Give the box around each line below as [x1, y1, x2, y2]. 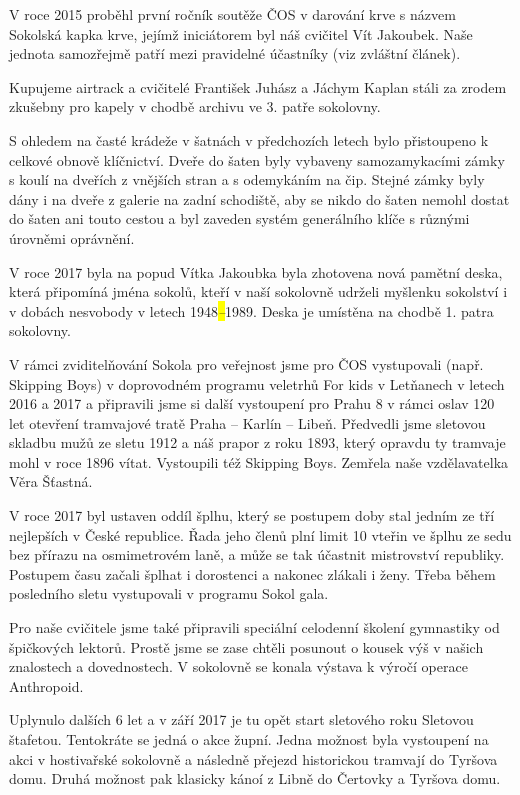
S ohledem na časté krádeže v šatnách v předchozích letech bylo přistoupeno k [9, 129, 489, 150]
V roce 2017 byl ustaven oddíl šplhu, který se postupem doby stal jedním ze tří [9, 505, 495, 526]
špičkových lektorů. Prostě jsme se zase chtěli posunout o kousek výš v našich [9, 636, 484, 657]
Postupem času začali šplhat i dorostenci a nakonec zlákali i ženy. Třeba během [9, 563, 496, 584]
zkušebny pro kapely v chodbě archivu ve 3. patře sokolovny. [9, 96, 381, 117]
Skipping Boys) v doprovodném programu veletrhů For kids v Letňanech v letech [9, 373, 505, 394]
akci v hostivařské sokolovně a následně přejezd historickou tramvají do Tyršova [9, 748, 498, 769]
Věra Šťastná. [9, 471, 93, 492]
